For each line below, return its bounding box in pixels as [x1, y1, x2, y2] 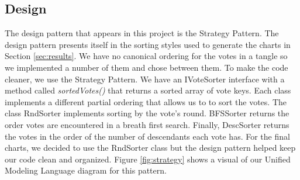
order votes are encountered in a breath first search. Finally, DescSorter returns [5, 118, 289, 130]
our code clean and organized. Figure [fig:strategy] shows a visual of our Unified [5, 153, 291, 165]
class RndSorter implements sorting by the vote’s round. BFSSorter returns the [5, 107, 289, 119]
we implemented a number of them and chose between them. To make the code [5, 61, 288, 73]
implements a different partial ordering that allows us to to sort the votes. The [5, 95, 287, 108]
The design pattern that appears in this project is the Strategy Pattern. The [5, 27, 279, 39]
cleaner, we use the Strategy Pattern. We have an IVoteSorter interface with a [5, 72, 285, 85]
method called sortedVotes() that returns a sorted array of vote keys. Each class [5, 84, 291, 96]
